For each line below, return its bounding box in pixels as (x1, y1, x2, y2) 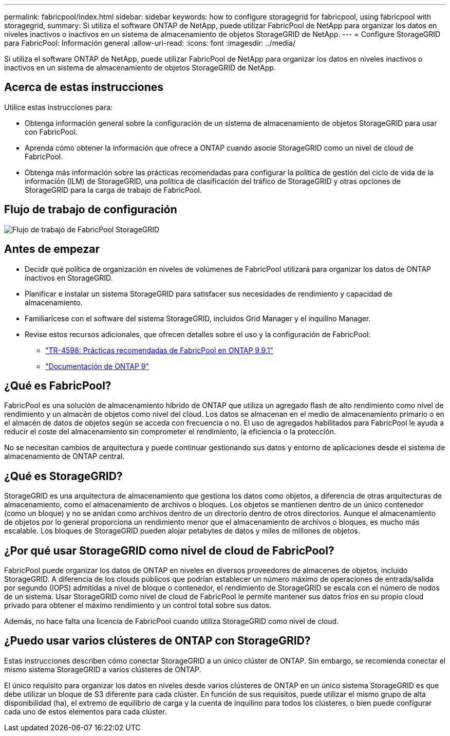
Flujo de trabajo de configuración (4, 203, 177, 216)
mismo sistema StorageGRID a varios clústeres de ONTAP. (4, 665, 201, 674)
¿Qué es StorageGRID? (4, 469, 123, 483)
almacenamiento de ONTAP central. (4, 452, 125, 461)
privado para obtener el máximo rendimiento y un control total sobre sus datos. (4, 601, 272, 610)
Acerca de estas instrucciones (4, 81, 164, 94)
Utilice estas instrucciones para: (4, 102, 113, 112)
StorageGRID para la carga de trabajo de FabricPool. (25, 185, 202, 194)
